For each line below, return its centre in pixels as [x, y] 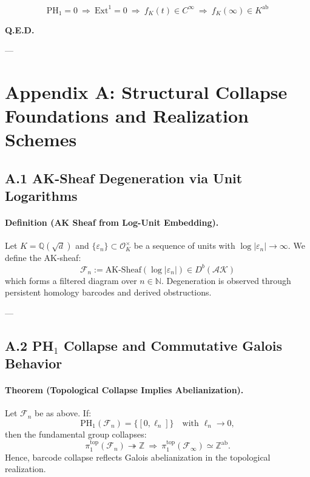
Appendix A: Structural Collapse [146, 91]
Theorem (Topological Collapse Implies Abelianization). [124, 390]
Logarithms [41, 196]
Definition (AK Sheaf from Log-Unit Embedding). [112, 222]
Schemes [41, 139]
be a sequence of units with [184, 245]
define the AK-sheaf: [43, 258]
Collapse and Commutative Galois [173, 345]
